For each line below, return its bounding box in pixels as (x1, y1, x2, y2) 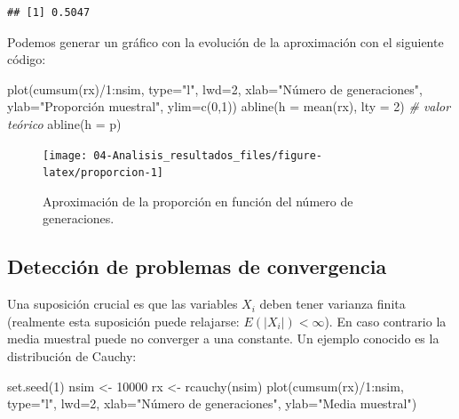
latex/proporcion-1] (43, 166, 164, 180)
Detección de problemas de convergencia (7, 253, 387, 280)
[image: (43, 149, 88, 162)
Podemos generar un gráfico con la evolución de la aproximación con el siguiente (7, 32, 444, 51)
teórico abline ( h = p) (7, 114, 122, 133)
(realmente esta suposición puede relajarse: (7, 311, 240, 330)
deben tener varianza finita (259, 294, 406, 313)
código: (7, 50, 46, 68)
